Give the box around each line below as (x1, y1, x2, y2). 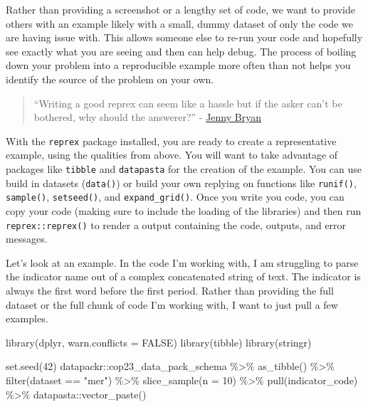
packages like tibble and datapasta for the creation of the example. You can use (6, 162, 362, 176)
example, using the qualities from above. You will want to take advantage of (6, 147, 338, 162)
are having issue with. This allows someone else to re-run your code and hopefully (6, 30, 363, 45)
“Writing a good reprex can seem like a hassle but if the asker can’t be (33, 95, 342, 110)
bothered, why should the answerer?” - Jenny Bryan (33, 110, 261, 125)
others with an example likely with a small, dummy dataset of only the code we (6, 16, 353, 31)
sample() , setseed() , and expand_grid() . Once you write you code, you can (6, 189, 345, 204)
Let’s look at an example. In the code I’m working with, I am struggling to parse (6, 255, 359, 270)
